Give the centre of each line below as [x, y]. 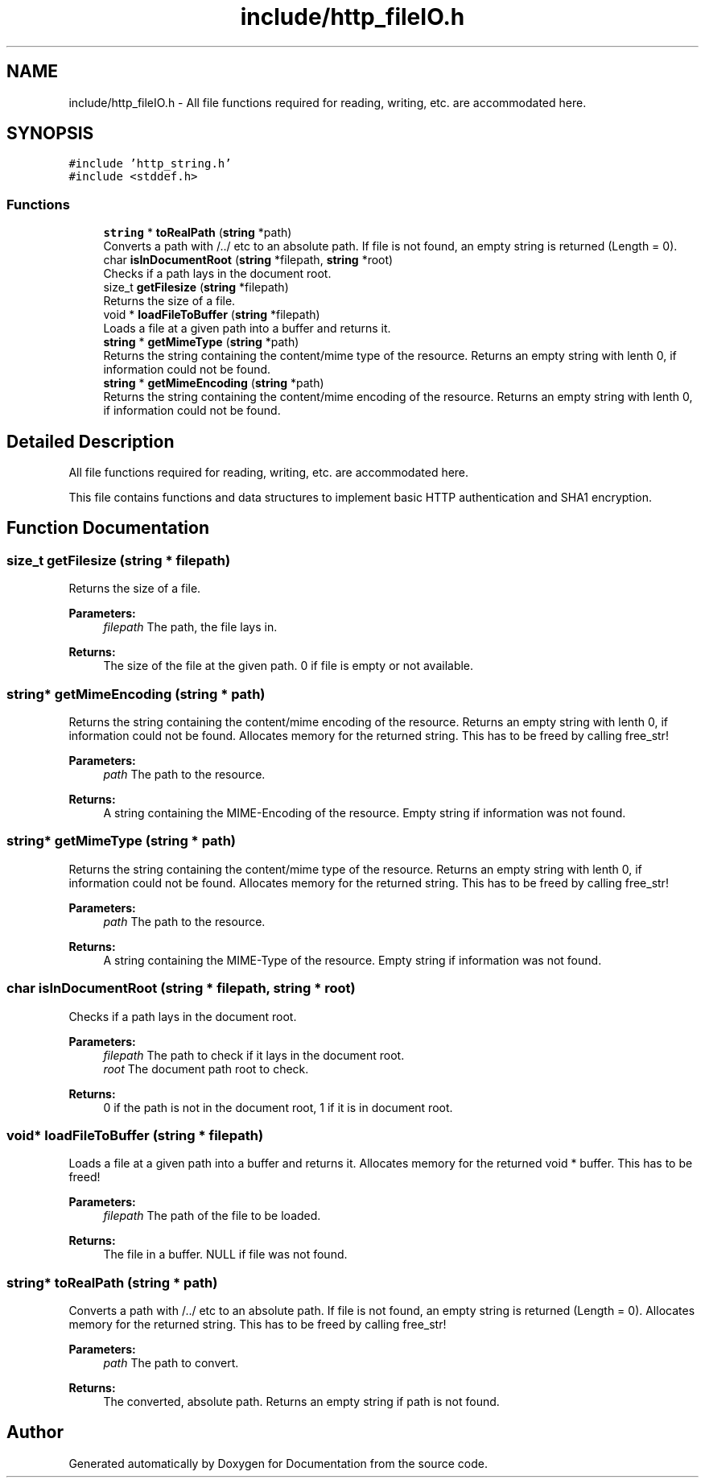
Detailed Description [91, 441]
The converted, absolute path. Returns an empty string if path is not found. [301, 1401]
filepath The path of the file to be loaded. [212, 1216]
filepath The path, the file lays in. [190, 627]
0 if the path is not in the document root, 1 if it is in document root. [278, 1107]
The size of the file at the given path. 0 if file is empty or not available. [289, 666]
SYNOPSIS [50, 134]
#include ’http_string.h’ [150, 164]
